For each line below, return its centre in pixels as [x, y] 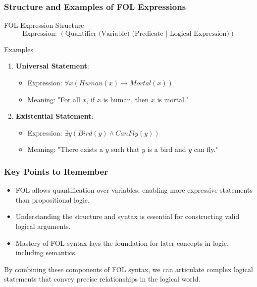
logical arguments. [43, 226]
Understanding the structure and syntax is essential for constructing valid [128, 216]
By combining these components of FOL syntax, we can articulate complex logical [128, 269]
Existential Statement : [54, 116]
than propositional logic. [52, 199]
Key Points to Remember [56, 171]
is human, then [126, 99]
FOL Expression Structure [44, 25]
